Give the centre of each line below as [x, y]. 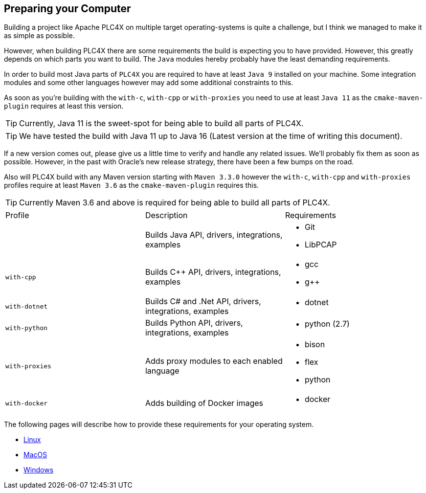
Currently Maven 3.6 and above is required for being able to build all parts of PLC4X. [175, 203]
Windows [39, 470]
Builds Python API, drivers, [194, 323]
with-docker [27, 403]
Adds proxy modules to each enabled [214, 361]
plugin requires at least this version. [64, 106]
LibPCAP [321, 245]
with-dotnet [27, 306]
